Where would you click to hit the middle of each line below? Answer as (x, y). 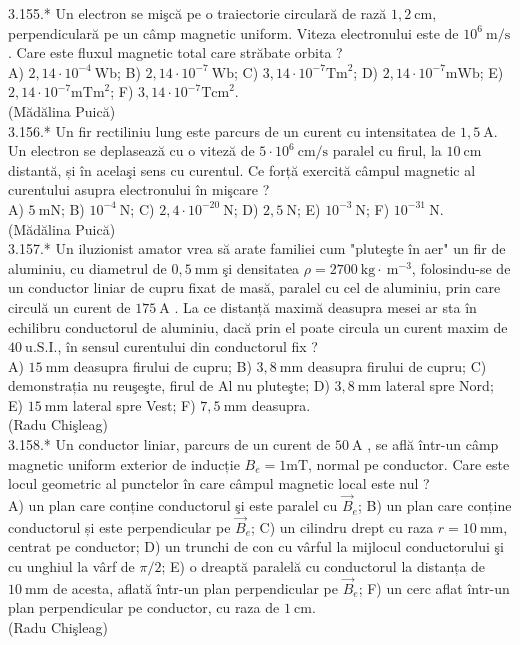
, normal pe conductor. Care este (409, 463)
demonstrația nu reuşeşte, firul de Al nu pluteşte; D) (169, 385)
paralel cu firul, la (387, 150)
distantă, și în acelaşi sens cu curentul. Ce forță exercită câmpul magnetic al (242, 169)
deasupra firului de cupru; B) (162, 365)
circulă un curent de (69, 306)
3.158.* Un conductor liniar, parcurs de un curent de (169, 444)
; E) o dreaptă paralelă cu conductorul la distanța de (323, 566)
